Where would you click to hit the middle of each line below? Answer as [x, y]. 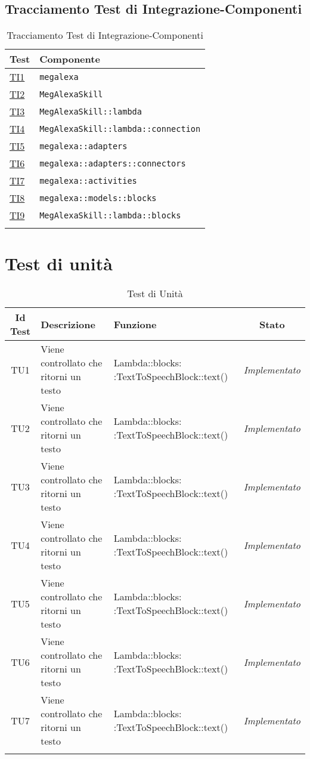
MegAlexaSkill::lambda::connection [120, 129]
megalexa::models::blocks [98, 198]
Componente [70, 59]
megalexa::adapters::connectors [113, 163]
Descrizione [68, 324]
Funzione [135, 324]
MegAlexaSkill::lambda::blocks [110, 215]
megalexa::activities [88, 181]
